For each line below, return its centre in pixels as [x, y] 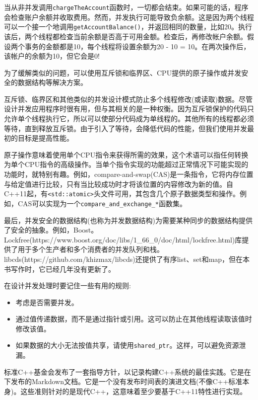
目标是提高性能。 [45, 138]
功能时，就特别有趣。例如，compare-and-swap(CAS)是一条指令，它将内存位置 [129, 174]
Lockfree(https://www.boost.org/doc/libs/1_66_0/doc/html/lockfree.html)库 [123, 239]
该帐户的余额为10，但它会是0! [52, 56]
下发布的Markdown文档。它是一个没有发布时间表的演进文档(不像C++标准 [123, 381]
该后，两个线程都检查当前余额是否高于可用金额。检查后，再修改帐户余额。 [126, 36]
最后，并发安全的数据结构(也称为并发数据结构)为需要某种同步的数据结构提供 [128, 220]
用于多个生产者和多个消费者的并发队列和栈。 [91, 249]
